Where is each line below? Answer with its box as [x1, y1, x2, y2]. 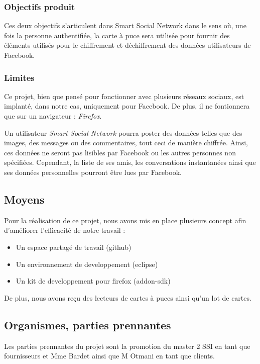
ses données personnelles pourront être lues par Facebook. [4, 166, 182, 177]
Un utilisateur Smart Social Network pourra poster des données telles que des [4, 127, 242, 138]
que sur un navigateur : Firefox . [4, 111, 102, 121]
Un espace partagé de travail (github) [16, 241, 132, 252]
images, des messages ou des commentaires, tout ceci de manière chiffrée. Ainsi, [4, 137, 248, 148]
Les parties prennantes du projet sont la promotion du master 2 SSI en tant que [4, 340, 250, 351]
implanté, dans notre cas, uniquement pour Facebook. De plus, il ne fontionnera [4, 101, 250, 111]
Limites [4, 71, 35, 83]
